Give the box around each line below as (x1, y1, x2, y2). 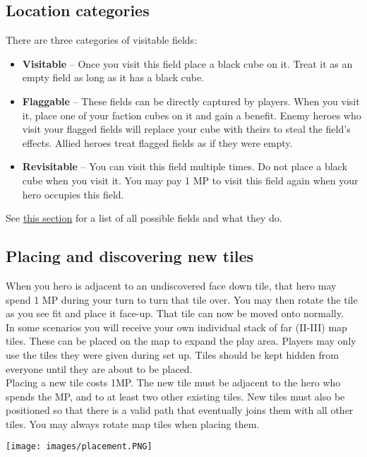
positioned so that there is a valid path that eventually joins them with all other (6, 403, 354, 417)
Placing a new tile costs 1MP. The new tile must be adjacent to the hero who (6, 375, 341, 390)
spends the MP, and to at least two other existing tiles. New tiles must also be (6, 388, 345, 403)
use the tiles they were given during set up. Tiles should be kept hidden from (6, 347, 339, 362)
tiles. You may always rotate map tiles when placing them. (6, 416, 260, 431)
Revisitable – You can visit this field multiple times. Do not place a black (22, 159, 347, 174)
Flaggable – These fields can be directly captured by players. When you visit (22, 93, 360, 108)
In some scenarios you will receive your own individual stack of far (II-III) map (6, 319, 347, 334)
